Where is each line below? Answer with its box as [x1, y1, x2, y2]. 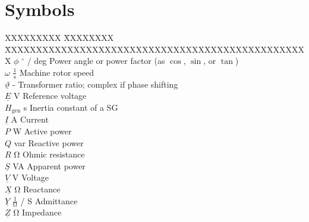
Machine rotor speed [19, 66, 94, 78]
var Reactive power [14, 136, 84, 149]
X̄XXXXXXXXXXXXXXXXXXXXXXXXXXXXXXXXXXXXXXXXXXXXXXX [5, 43, 304, 55]
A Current [11, 113, 49, 126]
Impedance [22, 206, 62, 218]
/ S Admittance [20, 194, 78, 207]
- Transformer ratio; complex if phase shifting [12, 78, 178, 90]
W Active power [12, 124, 72, 137]
